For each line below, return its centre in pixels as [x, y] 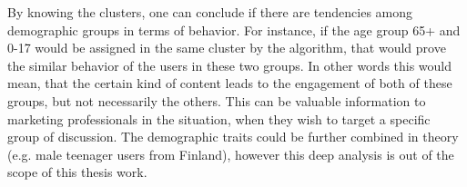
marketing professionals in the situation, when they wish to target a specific [219, 118]
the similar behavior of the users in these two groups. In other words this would [230, 65]
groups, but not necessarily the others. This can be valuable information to [217, 100]
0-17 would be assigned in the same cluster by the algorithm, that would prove [227, 48]
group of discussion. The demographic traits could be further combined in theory [233, 137]
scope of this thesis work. [77, 172]
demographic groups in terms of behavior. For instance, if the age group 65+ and [234, 30]
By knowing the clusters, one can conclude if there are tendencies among [210, 12]
